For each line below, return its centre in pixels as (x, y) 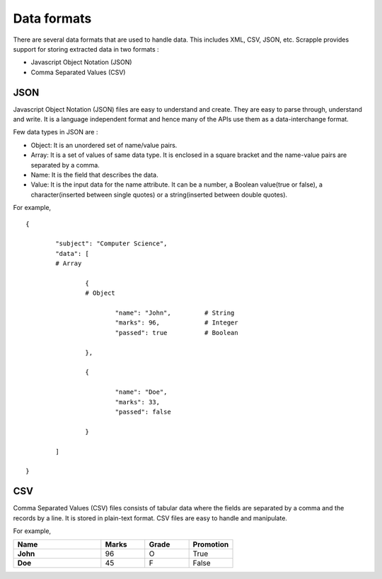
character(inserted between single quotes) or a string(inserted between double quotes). (159, 194)
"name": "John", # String (175, 313)
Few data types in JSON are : (56, 132)
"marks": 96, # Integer (176, 323)
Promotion (211, 544)
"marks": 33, (138, 402)
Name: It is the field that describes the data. (94, 175)
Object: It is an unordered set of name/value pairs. (104, 145)
